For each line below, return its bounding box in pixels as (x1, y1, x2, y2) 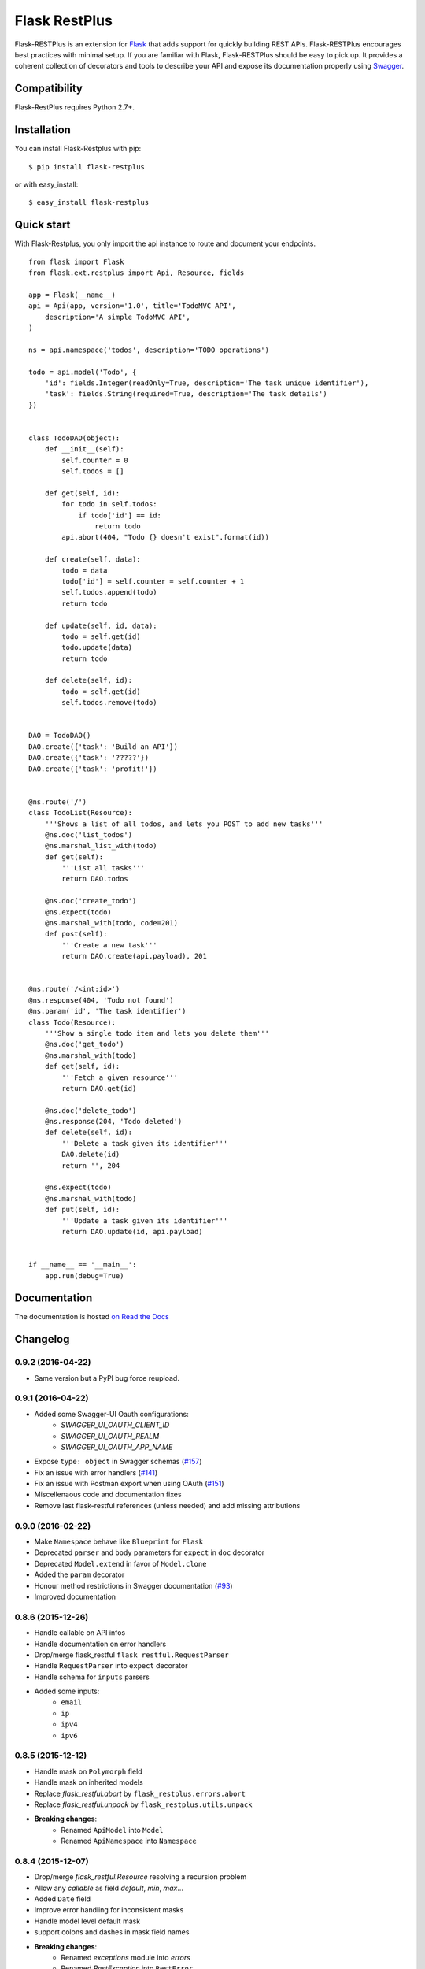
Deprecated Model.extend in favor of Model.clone (34, 1559, 207, 1568)
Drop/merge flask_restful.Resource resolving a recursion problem (34, 1872, 247, 1882)
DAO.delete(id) (61, 1150, 120, 1159)
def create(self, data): (44, 555, 141, 564)
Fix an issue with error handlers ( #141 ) (34, 1467, 158, 1477)
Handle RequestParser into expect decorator (34, 1661, 188, 1670)
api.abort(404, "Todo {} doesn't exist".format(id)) (61, 532, 269, 542)
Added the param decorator (34, 1570, 125, 1579)
